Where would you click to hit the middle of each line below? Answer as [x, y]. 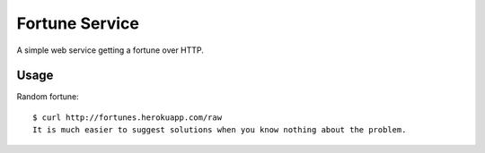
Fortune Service [78, 23]
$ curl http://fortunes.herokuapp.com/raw [128, 117]
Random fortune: [48, 97]
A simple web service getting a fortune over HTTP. [110, 50]
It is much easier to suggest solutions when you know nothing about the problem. [220, 130]
